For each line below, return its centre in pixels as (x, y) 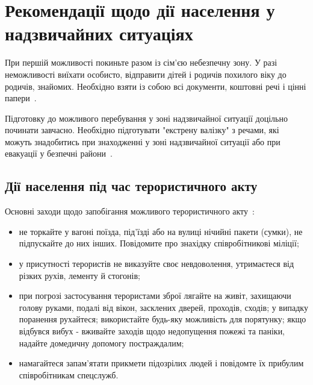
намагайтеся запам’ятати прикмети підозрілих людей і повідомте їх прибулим (161, 363)
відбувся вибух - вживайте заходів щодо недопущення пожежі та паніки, (152, 331)
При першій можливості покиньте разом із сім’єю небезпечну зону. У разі (141, 62)
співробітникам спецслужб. (69, 374)
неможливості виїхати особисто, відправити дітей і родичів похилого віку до (146, 74)
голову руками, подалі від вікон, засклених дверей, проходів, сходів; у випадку (163, 307)
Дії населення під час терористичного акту (131, 186)
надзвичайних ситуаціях (99, 33)
